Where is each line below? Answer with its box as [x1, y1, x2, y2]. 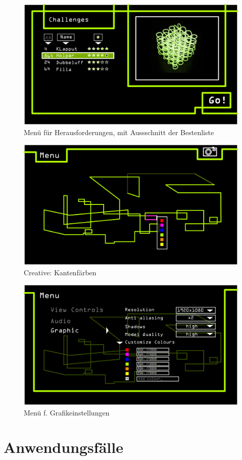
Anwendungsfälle [4, 437, 123, 457]
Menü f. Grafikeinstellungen [24, 407, 110, 417]
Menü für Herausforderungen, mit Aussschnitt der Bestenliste [24, 127, 214, 137]
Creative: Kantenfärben [24, 267, 96, 277]
